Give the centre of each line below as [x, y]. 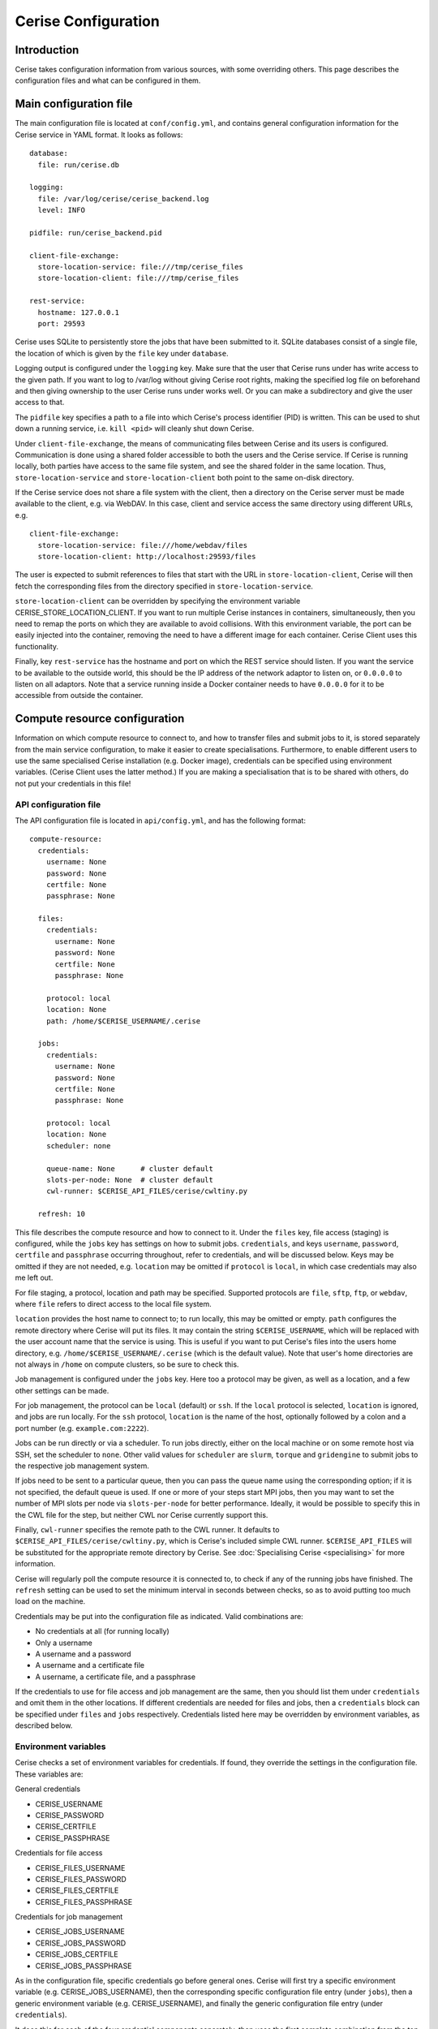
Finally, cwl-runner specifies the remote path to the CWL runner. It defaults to [147, 1529]
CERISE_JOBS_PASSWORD [81, 1943]
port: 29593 [61, 323]
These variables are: [49, 1774]
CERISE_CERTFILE [66, 1827]
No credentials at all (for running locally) [102, 1631]
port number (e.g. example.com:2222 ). [82, 1428]
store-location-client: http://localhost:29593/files [147, 557]
